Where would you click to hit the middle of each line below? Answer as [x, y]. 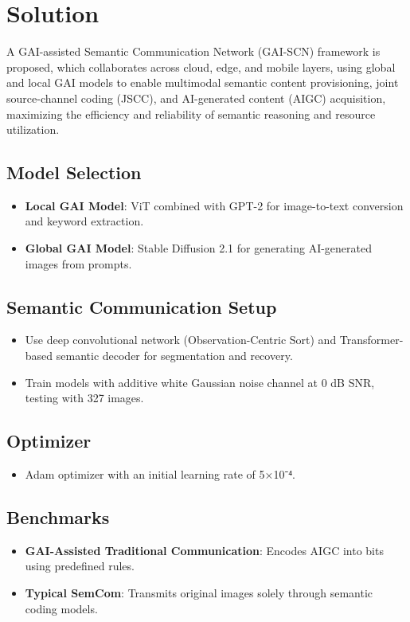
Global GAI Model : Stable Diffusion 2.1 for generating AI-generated [199, 248]
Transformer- [371, 340]
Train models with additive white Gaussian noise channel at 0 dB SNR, [200, 382]
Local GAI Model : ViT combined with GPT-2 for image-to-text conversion [214, 205]
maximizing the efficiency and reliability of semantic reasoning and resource [191, 113]
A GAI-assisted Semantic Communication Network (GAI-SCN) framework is [193, 51]
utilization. [33, 129]
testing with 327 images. [84, 398]
